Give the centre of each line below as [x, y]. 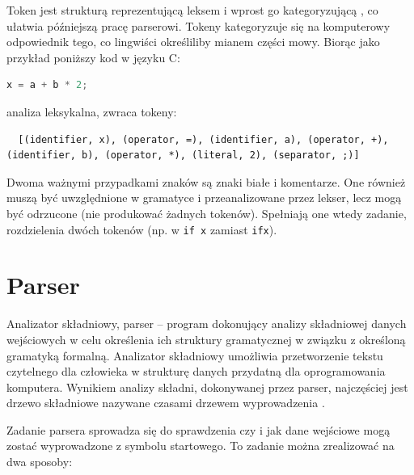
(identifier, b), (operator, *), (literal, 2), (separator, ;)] [183, 156]
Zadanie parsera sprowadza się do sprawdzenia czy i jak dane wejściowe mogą [199, 429]
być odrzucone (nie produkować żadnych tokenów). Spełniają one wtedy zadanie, [207, 213]
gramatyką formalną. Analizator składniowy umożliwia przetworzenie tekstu [195, 355]
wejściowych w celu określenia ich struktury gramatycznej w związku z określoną [206, 339]
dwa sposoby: [40, 462]
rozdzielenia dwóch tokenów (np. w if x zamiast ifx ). [142, 229]
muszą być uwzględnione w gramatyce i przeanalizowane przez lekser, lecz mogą [204, 198]
